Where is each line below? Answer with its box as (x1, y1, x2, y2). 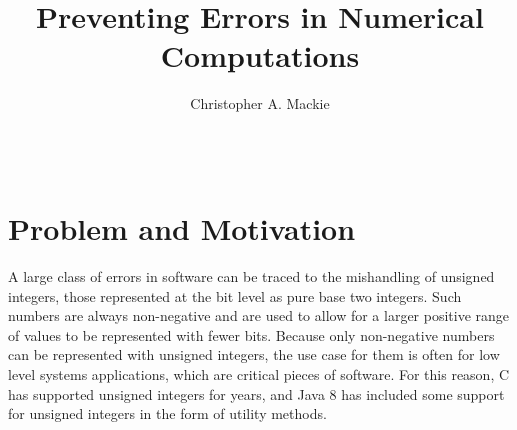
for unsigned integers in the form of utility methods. (8, 403, 327, 424)
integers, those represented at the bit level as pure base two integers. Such (8, 285, 462, 306)
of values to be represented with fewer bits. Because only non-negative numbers (8, 324, 495, 345)
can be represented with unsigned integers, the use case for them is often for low (8, 344, 500, 365)
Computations (160, 35, 360, 76)
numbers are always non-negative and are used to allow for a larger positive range (8, 305, 510, 326)
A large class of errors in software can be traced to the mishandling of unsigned (8, 266, 495, 287)
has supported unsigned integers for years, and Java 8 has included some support (8, 383, 505, 404)
